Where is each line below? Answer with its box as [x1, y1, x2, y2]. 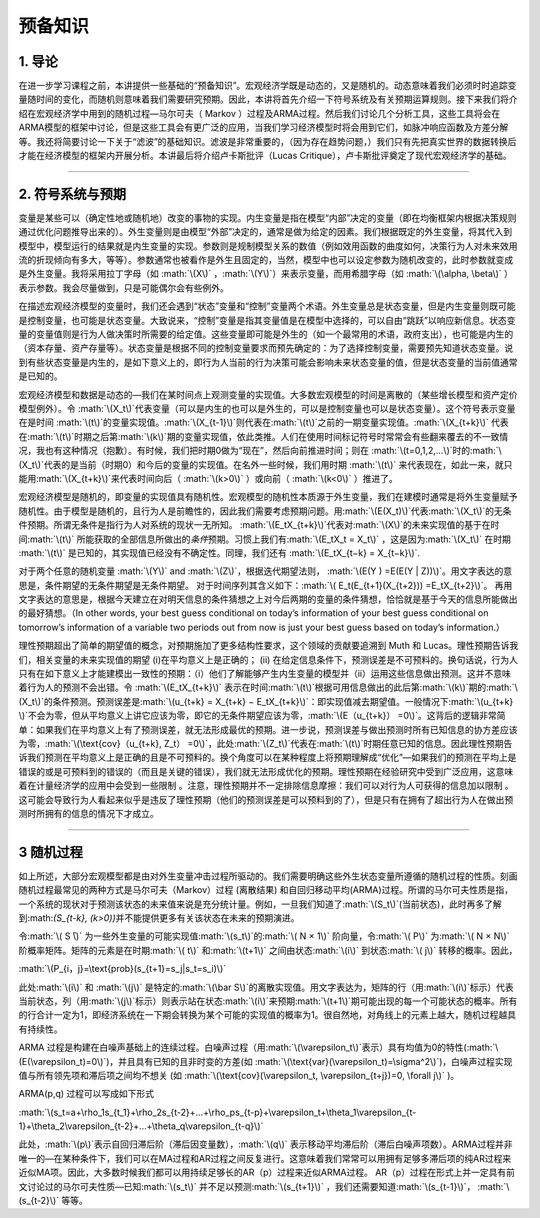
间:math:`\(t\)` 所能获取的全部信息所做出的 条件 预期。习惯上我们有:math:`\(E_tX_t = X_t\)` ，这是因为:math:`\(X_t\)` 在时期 [18, 533, 512, 545]
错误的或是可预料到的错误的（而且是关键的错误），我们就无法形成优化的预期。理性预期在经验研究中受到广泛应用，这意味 [18, 765, 514, 777]
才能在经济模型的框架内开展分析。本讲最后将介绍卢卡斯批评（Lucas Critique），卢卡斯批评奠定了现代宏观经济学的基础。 [18, 150, 512, 162]
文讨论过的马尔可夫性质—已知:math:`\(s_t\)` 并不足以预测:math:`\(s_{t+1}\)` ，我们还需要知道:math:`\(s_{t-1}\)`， [18, 1180, 476, 1192]
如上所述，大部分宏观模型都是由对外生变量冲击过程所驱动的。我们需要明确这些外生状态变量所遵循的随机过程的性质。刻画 [18, 870, 518, 882]
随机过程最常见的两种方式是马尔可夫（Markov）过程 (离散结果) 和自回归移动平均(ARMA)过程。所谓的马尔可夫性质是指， [18, 884, 514, 896]
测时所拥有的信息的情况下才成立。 [18, 807, 159, 819]
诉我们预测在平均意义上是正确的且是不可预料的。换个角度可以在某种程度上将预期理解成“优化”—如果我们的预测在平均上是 [18, 751, 517, 764]
